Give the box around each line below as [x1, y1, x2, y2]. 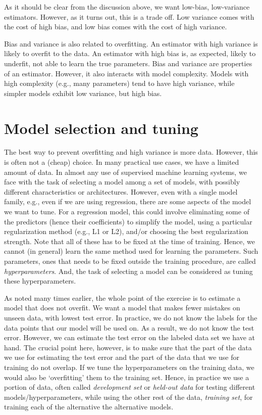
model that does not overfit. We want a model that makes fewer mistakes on [4, 302, 240, 313]
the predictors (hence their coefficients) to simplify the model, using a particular [4, 216, 252, 226]
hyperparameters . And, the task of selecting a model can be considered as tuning [4, 265, 253, 276]
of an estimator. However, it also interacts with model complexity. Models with [4, 68, 249, 78]
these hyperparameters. [4, 275, 76, 286]
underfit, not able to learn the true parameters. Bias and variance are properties [4, 58, 252, 68]
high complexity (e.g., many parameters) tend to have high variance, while [4, 78, 235, 88]
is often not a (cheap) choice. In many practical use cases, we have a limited [4, 157, 239, 167]
